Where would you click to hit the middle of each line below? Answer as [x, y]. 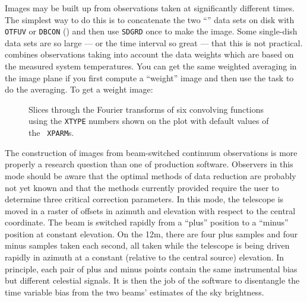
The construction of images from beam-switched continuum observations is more [151, 152]
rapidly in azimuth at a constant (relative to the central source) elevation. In [145, 257]
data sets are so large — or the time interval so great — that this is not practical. [154, 42]
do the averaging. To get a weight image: [79, 89]
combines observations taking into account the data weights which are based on [149, 54]
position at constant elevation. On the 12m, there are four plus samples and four [151, 233]
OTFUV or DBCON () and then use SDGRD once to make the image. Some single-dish [151, 31]
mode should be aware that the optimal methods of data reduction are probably [151, 175]
